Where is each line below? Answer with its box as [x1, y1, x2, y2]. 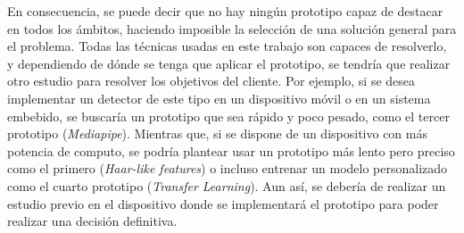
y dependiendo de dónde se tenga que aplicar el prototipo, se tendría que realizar [7, 54, 451, 72]
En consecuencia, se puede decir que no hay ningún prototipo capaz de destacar [7, 2, 443, 20]
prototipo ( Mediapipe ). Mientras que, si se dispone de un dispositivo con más [7, 124, 427, 143]
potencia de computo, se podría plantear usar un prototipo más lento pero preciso [7, 141, 455, 160]
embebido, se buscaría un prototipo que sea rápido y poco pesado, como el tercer [7, 106, 450, 125]
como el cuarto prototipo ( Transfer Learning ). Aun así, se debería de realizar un [7, 176, 446, 195]
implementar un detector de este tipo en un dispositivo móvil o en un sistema [7, 88, 431, 107]
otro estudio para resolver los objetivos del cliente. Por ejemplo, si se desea [7, 71, 416, 90]
